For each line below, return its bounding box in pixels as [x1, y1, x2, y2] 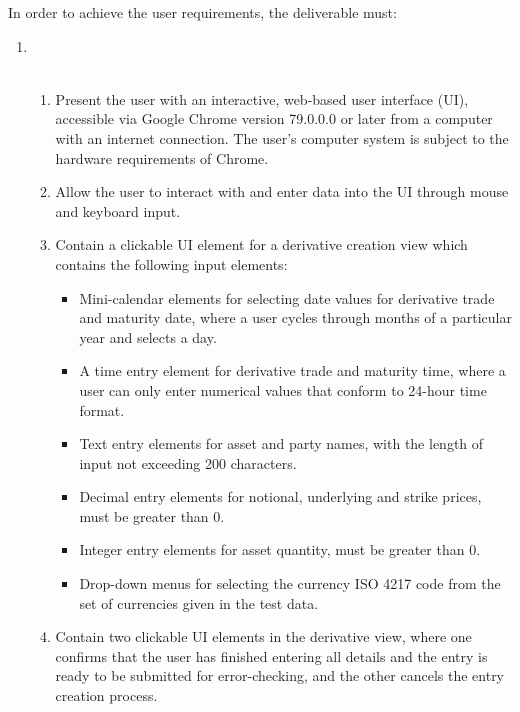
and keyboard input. [55, 200, 181, 221]
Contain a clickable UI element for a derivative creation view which [55, 234, 468, 255]
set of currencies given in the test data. [79, 592, 319, 613]
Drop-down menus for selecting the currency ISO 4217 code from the [79, 573, 501, 594]
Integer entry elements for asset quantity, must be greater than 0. [79, 539, 481, 560]
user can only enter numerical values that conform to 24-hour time [79, 379, 487, 400]
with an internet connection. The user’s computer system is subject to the [55, 127, 509, 148]
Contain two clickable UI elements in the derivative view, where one [55, 626, 472, 647]
